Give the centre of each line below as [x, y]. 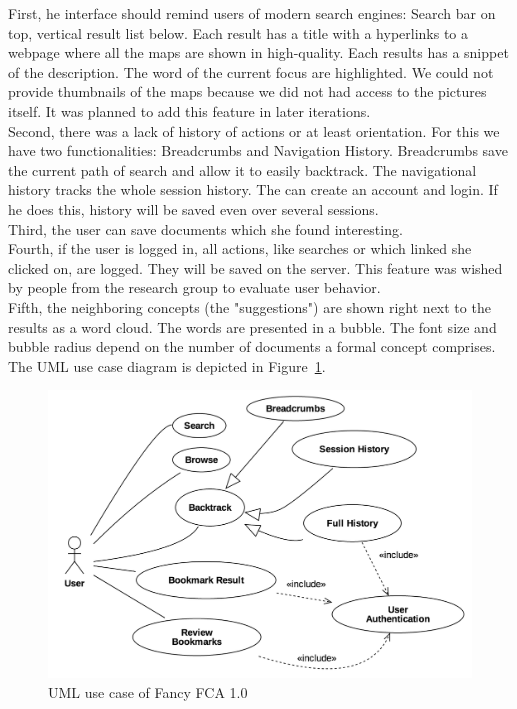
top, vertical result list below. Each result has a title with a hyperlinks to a [238, 32]
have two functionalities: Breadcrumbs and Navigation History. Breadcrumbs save [258, 150]
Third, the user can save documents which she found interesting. [205, 228]
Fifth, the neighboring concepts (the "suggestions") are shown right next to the [249, 306]
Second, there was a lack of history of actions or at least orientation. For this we [254, 130]
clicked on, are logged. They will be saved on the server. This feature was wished [255, 267]
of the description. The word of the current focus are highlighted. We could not [251, 71]
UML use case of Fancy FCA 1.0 [148, 691]
